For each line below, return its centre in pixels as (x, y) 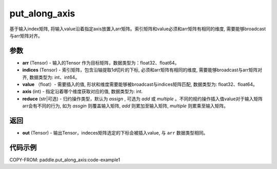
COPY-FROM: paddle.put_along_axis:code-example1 (65, 160)
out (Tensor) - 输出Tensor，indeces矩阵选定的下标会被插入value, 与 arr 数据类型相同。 (115, 133)
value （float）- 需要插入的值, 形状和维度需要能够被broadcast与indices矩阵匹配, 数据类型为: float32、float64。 (140, 84)
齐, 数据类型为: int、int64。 (51, 77)
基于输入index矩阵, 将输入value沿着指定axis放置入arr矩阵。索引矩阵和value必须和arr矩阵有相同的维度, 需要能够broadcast (138, 29)
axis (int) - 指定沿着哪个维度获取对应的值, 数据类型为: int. (83, 91)
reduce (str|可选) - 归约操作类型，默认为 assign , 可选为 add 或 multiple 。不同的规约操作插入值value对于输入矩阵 (143, 99)
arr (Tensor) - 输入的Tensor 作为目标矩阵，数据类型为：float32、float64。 (101, 63)
